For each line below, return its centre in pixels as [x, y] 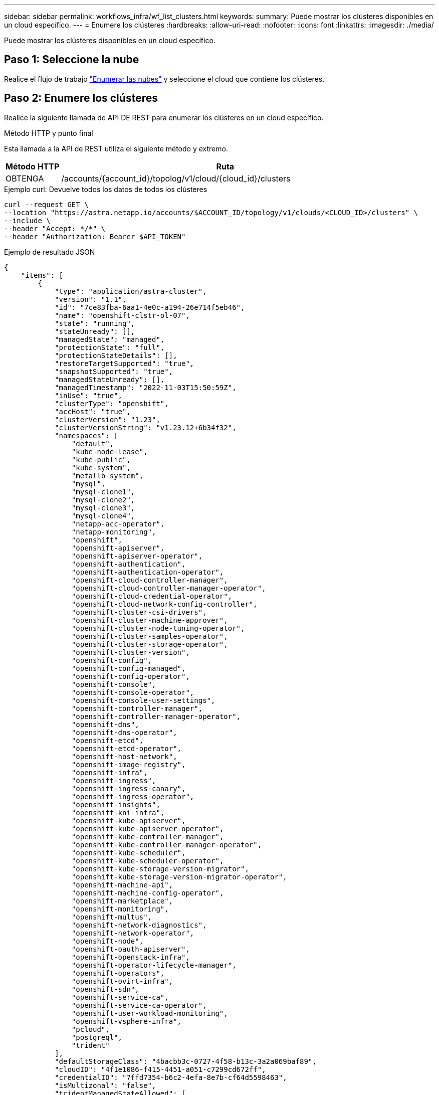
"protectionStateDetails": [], [116, 355]
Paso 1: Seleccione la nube [72, 60]
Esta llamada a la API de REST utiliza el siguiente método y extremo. [116, 148]
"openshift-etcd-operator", [127, 748]
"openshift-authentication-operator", [148, 572]
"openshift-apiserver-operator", [137, 556]
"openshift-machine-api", [122, 885]
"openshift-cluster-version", [131, 652]
